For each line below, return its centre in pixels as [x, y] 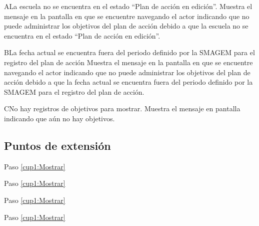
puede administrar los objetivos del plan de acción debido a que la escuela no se [126, 26]
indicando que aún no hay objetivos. [59, 118]
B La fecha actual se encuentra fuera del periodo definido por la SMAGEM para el [129, 52]
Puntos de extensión [57, 145]
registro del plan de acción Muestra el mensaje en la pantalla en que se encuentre [128, 62]
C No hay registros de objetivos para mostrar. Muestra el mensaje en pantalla [122, 108]
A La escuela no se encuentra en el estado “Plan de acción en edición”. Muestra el [128, 6]
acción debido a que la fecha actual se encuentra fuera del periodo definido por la [128, 82]
